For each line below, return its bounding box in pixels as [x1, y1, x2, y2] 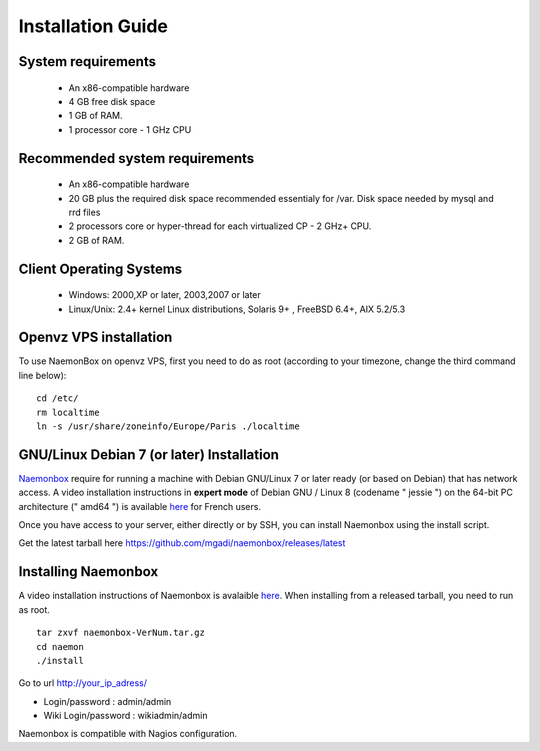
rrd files [68, 206, 101, 218]
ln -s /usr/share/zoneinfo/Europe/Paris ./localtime [36, 420, 300, 432]
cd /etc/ [36, 393, 79, 404]
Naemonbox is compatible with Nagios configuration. [18, 728, 238, 740]
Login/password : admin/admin [43, 695, 172, 707]
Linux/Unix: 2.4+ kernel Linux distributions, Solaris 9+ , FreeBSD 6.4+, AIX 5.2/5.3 [68, 303, 406, 315]
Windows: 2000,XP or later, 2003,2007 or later [68, 289, 262, 301]
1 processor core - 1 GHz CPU [68, 123, 192, 135]
